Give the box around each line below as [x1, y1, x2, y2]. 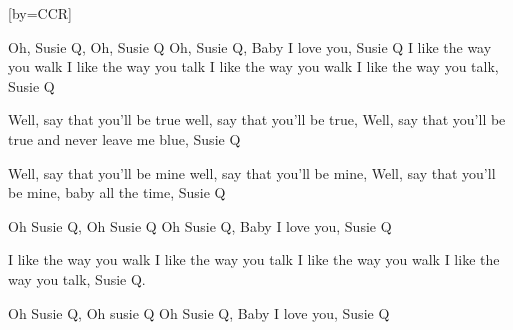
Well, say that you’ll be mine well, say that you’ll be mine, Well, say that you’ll [8, 162, 496, 183]
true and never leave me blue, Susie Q [8, 128, 241, 149]
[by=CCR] [8, 3, 72, 23]
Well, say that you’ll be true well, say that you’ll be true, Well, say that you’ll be [8, 109, 506, 130]
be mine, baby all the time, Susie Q [8, 182, 226, 203]
